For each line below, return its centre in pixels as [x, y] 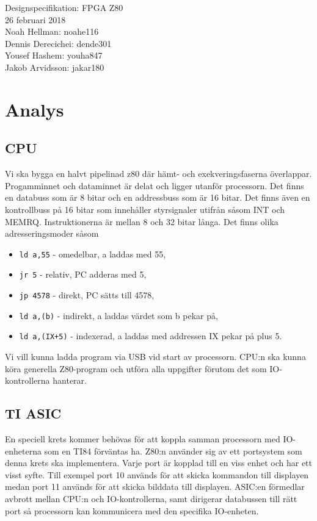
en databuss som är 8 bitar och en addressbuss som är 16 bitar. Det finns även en [158, 197]
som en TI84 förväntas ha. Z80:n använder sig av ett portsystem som [173, 451]
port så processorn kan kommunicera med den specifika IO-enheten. [132, 510]
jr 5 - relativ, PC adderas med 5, [83, 274]
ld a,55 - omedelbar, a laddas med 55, [93, 253]
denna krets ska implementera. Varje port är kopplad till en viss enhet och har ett [158, 463]
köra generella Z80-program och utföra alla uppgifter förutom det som [136, 368]
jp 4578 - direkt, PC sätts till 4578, [87, 295]
